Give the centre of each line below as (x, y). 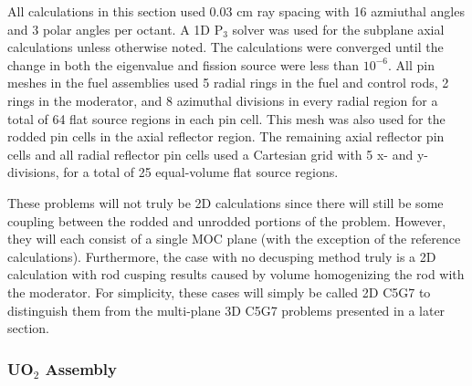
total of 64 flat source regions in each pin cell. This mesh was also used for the (226, 118)
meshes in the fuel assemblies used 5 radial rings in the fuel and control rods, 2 (228, 83)
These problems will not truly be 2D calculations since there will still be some (226, 202)
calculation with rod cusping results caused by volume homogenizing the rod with (236, 274)
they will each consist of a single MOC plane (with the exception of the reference (234, 239)
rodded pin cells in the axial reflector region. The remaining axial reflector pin (226, 136)
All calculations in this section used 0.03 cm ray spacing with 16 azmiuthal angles (236, 11)
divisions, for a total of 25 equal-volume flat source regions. (173, 172)
